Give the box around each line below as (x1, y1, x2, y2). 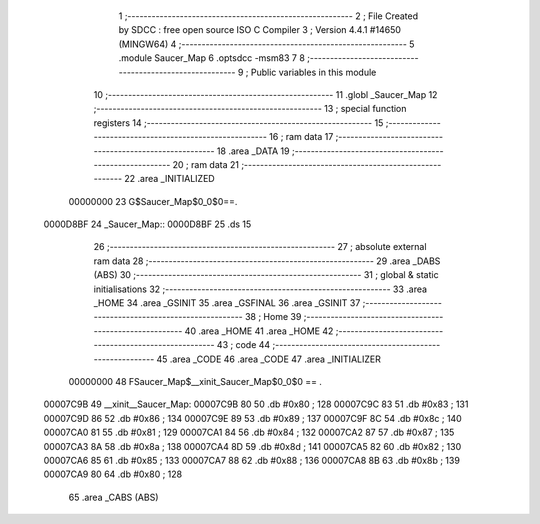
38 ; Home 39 (245, 311, 302, 323)
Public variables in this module (250, 66, 377, 78)
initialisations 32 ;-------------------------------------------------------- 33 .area (93, 283, 428, 295)
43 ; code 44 (216, 339, 271, 351)
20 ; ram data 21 (172, 158, 240, 170)
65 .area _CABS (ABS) (68, 491, 159, 503)
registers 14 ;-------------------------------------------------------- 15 (93, 116, 384, 129)
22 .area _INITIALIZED (124, 173, 215, 185)
